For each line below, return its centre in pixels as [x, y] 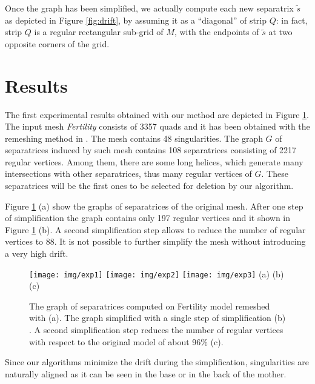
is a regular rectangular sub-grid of [99, 32]
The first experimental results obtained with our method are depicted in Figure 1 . [157, 114]
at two [280, 32]
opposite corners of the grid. [57, 43]
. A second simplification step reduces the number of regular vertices [156, 330]
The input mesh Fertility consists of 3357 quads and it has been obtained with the [157, 126]
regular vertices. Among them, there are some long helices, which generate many [154, 161]
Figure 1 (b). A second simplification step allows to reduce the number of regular [155, 229]
